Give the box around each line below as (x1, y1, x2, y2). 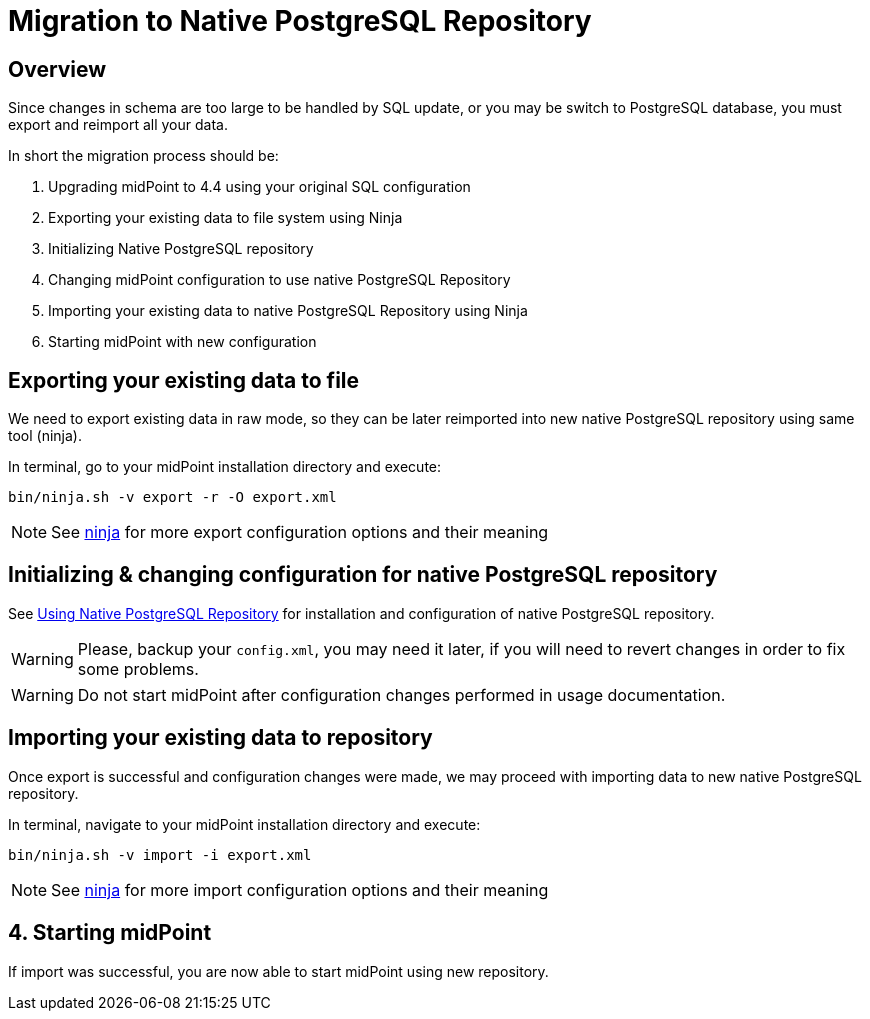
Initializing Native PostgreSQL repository (48, 240, 314, 258)
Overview (8, 56, 107, 82)
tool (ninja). (8, 427, 82, 445)
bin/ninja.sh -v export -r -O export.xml (8, 489, 337, 506)
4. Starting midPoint (8, 920, 212, 946)
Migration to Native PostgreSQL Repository (8, 4, 592, 38)
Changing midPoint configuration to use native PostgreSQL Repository (48, 271, 511, 289)
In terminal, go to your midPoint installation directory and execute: (8, 458, 442, 476)
